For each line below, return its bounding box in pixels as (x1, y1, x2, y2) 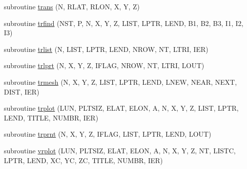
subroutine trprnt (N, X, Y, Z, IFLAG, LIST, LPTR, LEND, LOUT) (4, 129, 211, 139)
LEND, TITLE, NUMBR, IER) (4, 112, 99, 122)
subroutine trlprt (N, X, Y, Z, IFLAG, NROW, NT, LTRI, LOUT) (4, 60, 205, 71)
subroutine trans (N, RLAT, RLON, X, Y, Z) (4, 1, 140, 11)
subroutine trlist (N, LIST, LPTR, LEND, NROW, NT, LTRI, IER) (4, 44, 208, 54)
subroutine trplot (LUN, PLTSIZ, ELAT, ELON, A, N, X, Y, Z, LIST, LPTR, (4, 103, 239, 113)
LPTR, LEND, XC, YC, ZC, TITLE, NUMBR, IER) (4, 155, 163, 165)
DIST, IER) (4, 86, 40, 97)
